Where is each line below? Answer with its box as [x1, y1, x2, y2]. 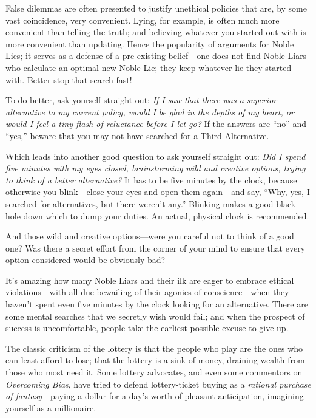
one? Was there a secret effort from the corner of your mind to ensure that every [5, 241, 306, 254]
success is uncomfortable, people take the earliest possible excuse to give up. [5, 321, 289, 334]
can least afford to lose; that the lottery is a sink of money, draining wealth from [5, 354, 305, 366]
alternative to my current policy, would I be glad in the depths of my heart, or [5, 105, 294, 118]
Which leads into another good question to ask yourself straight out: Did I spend [5, 149, 306, 162]
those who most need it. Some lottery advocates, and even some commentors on [5, 366, 303, 379]
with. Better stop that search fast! [5, 73, 132, 86]
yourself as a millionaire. [5, 401, 96, 414]
